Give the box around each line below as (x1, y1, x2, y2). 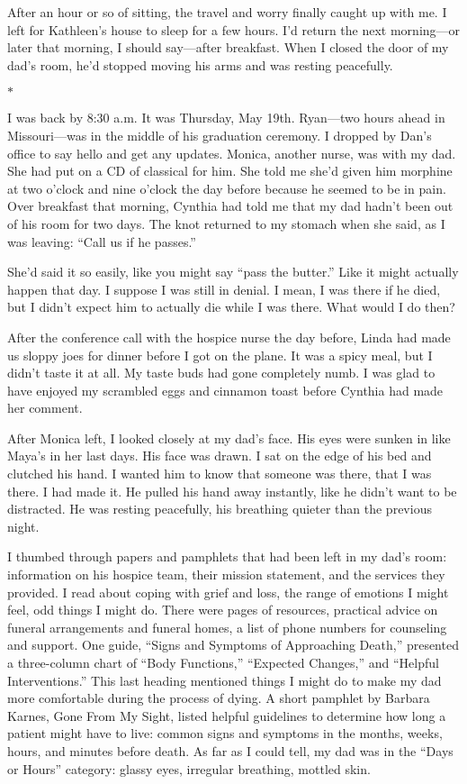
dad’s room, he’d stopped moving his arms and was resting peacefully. (7, 55, 393, 74)
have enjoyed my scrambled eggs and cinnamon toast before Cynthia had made (7, 380, 444, 399)
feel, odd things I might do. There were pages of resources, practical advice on (7, 600, 438, 619)
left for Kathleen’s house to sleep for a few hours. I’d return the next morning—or (7, 20, 461, 39)
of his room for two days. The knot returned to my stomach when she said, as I (7, 214, 445, 232)
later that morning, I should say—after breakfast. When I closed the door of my (7, 38, 449, 57)
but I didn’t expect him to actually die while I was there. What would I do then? (7, 297, 455, 316)
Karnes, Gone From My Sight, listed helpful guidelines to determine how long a (7, 706, 446, 725)
